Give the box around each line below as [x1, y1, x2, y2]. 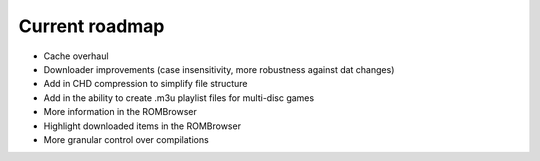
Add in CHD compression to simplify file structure [43, 78, 249, 90]
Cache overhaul [43, 50, 109, 62]
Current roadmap [18, 15, 165, 37]
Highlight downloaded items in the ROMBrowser [43, 120, 242, 132]
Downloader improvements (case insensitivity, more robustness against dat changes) [43, 63, 395, 75]
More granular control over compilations [43, 133, 209, 145]
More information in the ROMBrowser [43, 106, 197, 118]
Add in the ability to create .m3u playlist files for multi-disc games [43, 91, 315, 104]
